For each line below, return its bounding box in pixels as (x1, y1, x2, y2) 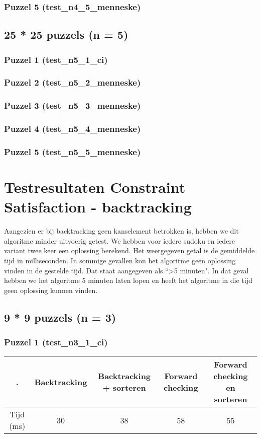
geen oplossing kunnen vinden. (4, 284, 98, 295)
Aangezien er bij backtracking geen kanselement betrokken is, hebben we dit (4, 226, 239, 236)
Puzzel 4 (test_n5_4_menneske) (4, 122, 141, 135)
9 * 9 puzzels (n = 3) (4, 309, 116, 325)
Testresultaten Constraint (4, 177, 186, 197)
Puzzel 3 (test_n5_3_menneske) (4, 99, 141, 112)
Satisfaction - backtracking (4, 196, 192, 217)
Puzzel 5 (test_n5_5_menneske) (4, 145, 141, 158)
